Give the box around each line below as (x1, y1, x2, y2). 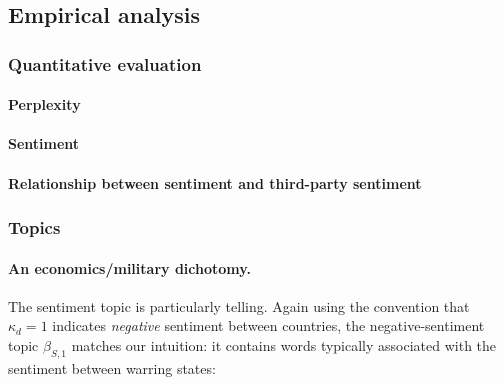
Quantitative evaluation (8, 51, 202, 76)
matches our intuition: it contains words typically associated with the (71, 335, 497, 356)
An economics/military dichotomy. (8, 257, 251, 278)
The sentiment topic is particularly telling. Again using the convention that (8, 295, 470, 316)
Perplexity (8, 94, 81, 115)
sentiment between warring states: (8, 357, 216, 378)
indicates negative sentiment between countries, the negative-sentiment (52, 315, 485, 336)
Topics (8, 215, 61, 240)
